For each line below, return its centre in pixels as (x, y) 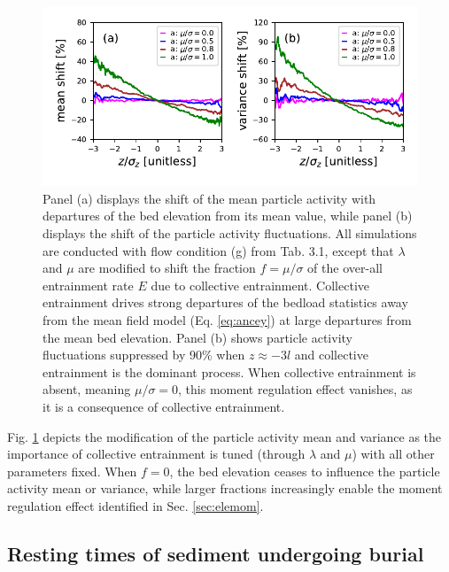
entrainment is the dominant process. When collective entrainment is (229, 371)
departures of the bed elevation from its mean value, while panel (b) (228, 216)
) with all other (393, 454)
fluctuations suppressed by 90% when (144, 355)
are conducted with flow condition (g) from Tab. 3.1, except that (218, 250)
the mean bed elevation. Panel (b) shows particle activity (197, 337)
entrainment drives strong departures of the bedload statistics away (225, 302)
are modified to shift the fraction (167, 268)
